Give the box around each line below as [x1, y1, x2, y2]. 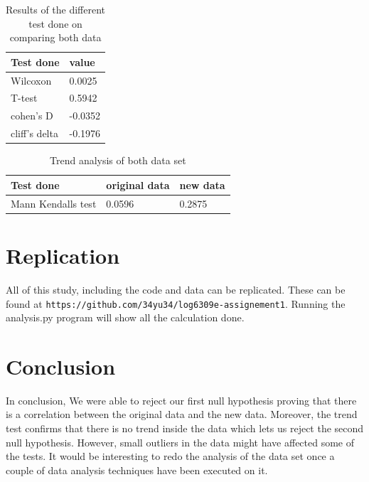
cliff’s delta [11, 126, 58, 141]
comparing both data [9, 30, 102, 45]
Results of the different [6, 2, 106, 16]
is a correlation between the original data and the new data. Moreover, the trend [6, 407, 358, 422]
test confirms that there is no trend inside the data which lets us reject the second [6, 421, 364, 436]
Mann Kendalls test [11, 196, 97, 210]
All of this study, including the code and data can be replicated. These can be [6, 282, 346, 296]
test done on [28, 16, 82, 31]
